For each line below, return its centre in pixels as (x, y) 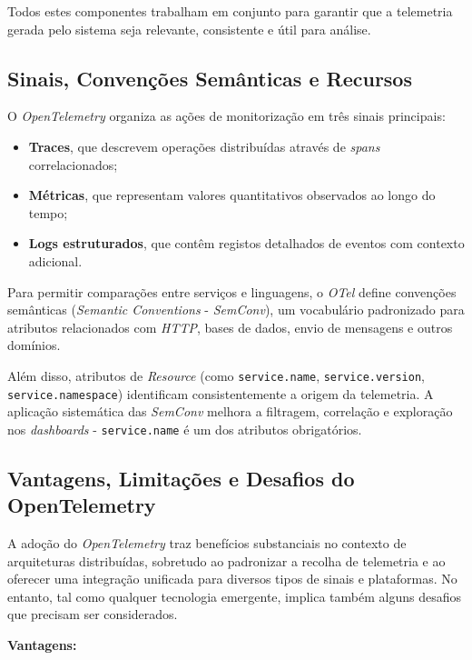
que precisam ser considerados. (93, 614)
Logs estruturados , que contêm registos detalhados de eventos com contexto (246, 243)
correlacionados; (73, 164)
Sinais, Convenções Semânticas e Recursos (210, 78)
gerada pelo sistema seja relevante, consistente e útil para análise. (189, 29)
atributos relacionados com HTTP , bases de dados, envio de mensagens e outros (230, 327)
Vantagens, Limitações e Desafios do (181, 478)
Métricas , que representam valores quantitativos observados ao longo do (232, 195)
